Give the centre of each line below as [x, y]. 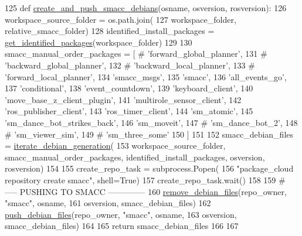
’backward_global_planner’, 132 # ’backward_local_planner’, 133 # [130, 65]
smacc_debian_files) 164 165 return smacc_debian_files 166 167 [122, 226]
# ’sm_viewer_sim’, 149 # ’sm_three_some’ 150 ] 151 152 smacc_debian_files [149, 134]
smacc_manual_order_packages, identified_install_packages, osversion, [135, 157]
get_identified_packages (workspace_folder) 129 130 [99, 42]
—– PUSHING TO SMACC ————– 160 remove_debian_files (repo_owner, [146, 191]
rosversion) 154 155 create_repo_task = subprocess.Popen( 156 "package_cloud [149, 168]
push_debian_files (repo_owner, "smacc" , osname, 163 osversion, [121, 214]
